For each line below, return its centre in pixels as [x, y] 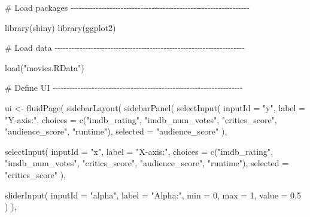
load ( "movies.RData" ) [45, 67]
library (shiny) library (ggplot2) [60, 27]
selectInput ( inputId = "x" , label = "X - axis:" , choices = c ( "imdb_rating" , [139, 151]
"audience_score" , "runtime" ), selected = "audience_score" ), [116, 131]
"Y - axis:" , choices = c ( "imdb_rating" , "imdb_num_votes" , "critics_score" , [141, 119]
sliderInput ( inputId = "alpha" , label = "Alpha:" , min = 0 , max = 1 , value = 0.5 [153, 195]
